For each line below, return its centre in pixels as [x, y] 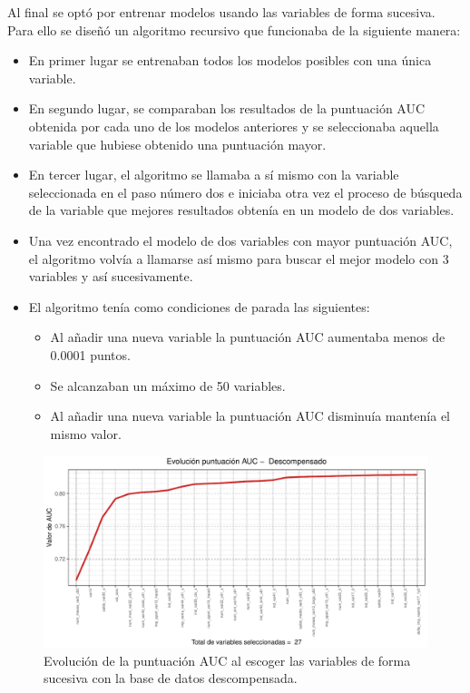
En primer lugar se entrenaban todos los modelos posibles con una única [230, 60]
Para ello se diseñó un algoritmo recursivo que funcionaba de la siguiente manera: [234, 29]
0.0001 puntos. [90, 354]
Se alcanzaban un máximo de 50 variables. [168, 385]
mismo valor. [86, 433]
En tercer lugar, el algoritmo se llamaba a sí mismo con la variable [214, 175]
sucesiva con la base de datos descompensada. [171, 678]
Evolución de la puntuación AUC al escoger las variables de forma [227, 660]
